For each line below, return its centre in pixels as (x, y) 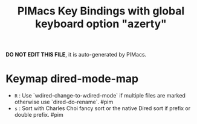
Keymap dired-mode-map (72, 79)
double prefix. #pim (39, 115)
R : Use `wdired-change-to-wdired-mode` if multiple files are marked (100, 96)
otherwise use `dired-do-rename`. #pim (64, 102)
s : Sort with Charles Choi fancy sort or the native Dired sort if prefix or (102, 108)
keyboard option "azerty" (101, 24)
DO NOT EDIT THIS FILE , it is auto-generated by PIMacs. (76, 55)
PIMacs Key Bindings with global (101, 11)
